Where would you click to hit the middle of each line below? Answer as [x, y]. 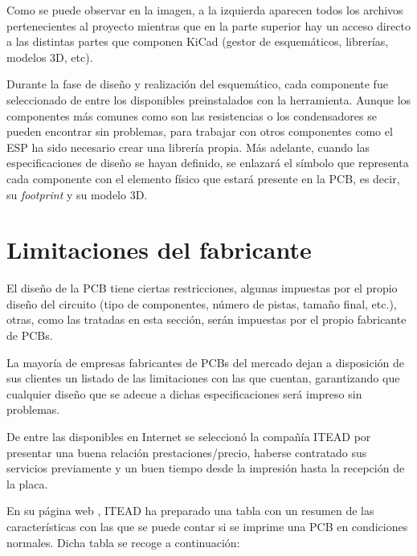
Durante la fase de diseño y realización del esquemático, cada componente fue [197, 84]
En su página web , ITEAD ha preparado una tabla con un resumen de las [190, 511]
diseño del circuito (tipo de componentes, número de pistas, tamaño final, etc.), [202, 303]
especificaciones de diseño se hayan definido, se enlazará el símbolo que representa [208, 163]
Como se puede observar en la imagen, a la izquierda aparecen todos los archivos [205, 10]
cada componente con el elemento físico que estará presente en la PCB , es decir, [203, 178]
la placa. [27, 483]
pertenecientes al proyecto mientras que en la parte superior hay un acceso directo [208, 25]
